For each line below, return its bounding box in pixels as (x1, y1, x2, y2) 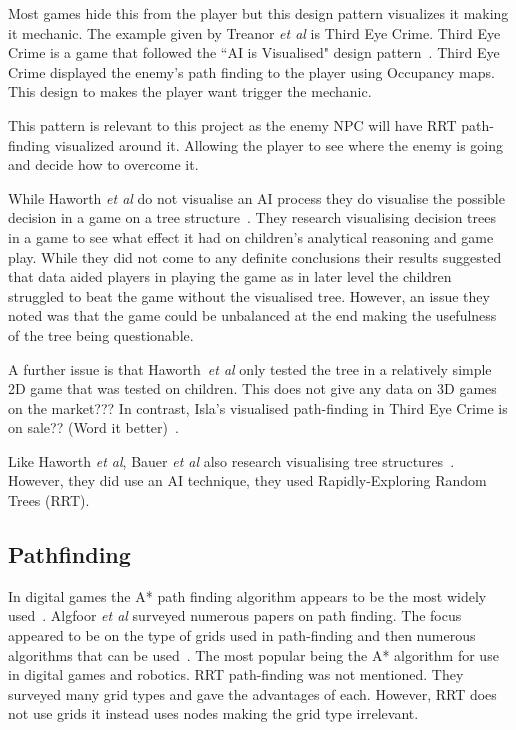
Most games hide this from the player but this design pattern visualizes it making (8, 3, 509, 23)
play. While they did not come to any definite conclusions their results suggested (8, 246, 502, 267)
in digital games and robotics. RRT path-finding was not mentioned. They (8, 664, 464, 685)
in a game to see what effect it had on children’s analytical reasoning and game (8, 226, 494, 247)
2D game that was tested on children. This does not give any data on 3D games (8, 378, 497, 399)
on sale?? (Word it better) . (8, 417, 179, 438)
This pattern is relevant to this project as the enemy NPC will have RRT (8, 114, 457, 135)
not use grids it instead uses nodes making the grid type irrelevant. (8, 703, 419, 724)
